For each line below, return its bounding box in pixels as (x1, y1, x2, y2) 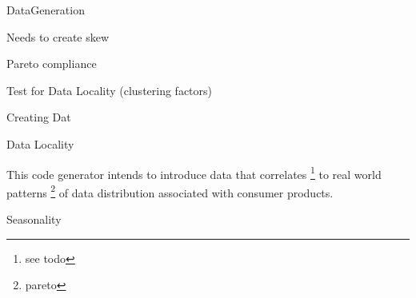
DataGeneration (6, 2, 85, 18)
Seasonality (6, 211, 62, 228)
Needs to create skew (6, 28, 110, 45)
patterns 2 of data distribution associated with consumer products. (6, 181, 334, 201)
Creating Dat (6, 109, 71, 125)
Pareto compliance (6, 55, 97, 72)
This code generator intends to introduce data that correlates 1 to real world (6, 163, 382, 182)
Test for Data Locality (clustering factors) (6, 81, 213, 98)
